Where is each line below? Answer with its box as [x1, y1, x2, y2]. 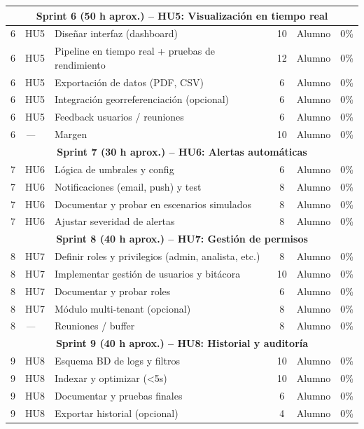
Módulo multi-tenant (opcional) [55, 301, 191, 315]
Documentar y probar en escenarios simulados [55, 196, 252, 211]
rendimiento [55, 57, 106, 71]
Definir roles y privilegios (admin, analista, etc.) [55, 249, 260, 264]
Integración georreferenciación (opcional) [55, 92, 230, 107]
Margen [55, 127, 87, 142]
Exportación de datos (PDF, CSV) [55, 74, 204, 89]
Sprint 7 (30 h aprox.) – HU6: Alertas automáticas [57, 144, 307, 158]
